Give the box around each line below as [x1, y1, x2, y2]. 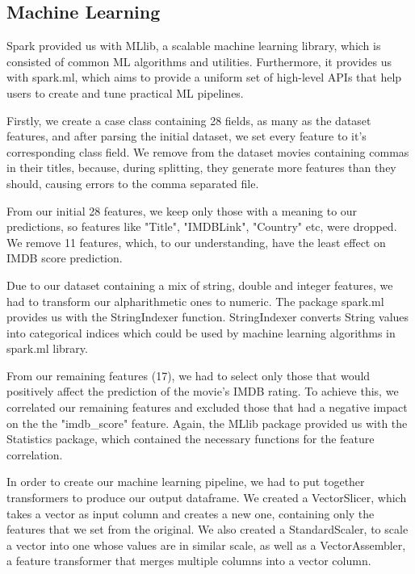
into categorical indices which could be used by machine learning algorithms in [6, 324, 396, 341]
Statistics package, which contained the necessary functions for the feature [6, 430, 375, 447]
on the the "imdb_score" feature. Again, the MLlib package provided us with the [6, 414, 408, 431]
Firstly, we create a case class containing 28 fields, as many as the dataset [6, 111, 371, 128]
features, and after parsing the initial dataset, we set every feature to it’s [6, 128, 367, 145]
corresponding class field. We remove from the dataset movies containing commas [6, 143, 409, 160]
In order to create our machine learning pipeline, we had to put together [6, 473, 365, 490]
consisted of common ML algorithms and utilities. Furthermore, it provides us [6, 52, 392, 69]
